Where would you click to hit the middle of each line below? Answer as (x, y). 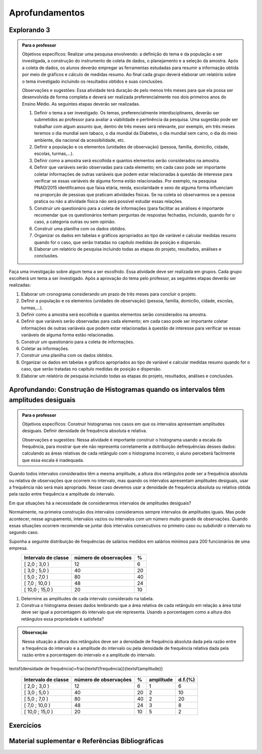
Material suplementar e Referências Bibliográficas (86, 741)
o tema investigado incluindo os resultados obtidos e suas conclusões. (93, 81)
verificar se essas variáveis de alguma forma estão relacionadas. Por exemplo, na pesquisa (125, 181)
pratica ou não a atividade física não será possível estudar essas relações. (108, 202)
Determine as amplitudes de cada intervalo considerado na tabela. (87, 598)
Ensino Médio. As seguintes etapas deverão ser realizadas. (81, 104)
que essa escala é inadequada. (53, 460)
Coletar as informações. (45, 349)
